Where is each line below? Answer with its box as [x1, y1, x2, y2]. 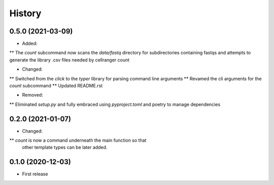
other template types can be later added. [22, 144, 108, 150]
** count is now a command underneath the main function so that [9, 137, 147, 143]
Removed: [22, 92, 43, 98]
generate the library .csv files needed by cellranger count [9, 56, 130, 63]
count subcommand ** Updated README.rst [9, 83, 103, 89]
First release [22, 171, 48, 177]
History [9, 8, 42, 19]
